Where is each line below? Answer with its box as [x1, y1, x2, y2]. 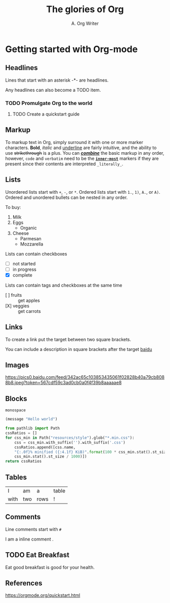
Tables [5, 473, 27, 481]
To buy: [5, 204, 21, 210]
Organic [20, 225, 37, 231]
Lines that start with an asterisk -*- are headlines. [5, 77, 109, 83]
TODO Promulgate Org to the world [5, 99, 93, 107]
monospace [5, 408, 26, 413]
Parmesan [20, 235, 41, 241]
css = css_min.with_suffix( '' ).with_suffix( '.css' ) [14, 440, 125, 445]
